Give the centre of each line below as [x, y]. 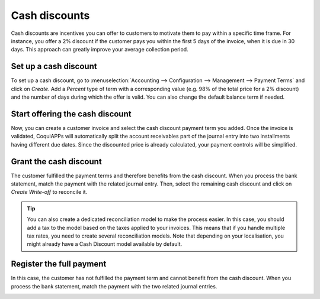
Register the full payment [59, 264]
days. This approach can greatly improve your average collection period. [100, 50]
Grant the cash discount [56, 162]
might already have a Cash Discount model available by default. [105, 244]
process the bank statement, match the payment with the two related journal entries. [114, 286]
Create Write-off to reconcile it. [49, 192]
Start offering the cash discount [71, 114]
